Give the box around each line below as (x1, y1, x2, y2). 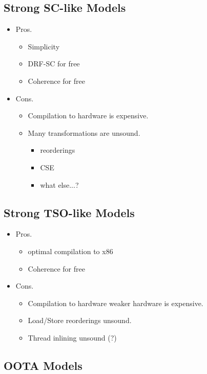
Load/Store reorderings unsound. (28, 315, 132, 326)
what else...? (40, 179, 79, 190)
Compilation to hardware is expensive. (28, 110, 149, 121)
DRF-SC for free (28, 58, 80, 69)
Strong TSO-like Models (4, 204, 135, 220)
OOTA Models (4, 357, 82, 373)
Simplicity (28, 41, 60, 51)
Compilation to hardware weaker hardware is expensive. (28, 297, 203, 308)
